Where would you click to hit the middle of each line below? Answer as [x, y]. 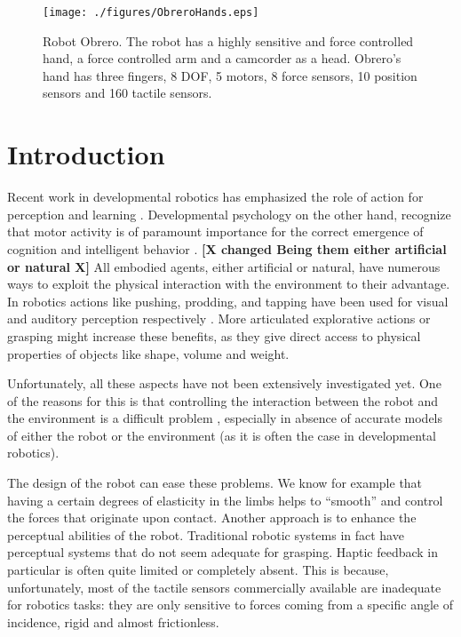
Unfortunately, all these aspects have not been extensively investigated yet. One [224, 383]
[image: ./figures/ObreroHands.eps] [151, 12]
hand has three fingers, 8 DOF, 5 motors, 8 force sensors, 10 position [230, 75]
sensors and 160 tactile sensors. [127, 93]
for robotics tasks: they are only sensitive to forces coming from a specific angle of [230, 605]
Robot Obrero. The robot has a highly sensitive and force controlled [228, 40]
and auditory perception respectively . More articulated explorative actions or [219, 318]
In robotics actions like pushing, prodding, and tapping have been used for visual [228, 301]
